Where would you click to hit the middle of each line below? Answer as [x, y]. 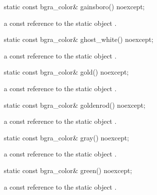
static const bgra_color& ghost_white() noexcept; [79, 39]
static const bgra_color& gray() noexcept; [67, 137]
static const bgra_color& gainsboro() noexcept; [74, 6]
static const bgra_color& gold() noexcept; [66, 72]
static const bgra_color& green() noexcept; [68, 170]
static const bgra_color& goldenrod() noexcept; [75, 105]
